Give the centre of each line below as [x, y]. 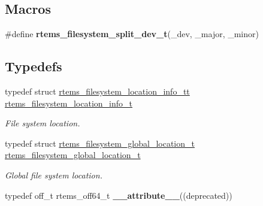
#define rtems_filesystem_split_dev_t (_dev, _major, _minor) [132, 34]
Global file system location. [54, 175]
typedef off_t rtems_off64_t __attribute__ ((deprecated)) [119, 195]
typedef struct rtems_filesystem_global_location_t [100, 143]
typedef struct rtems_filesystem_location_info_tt [97, 91]
